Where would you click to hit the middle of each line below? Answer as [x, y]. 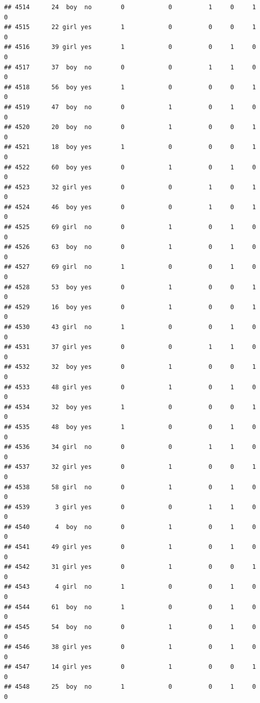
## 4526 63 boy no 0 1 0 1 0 [130, 247]
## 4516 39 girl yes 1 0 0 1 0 [130, 47]
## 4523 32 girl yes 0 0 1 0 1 [130, 187]
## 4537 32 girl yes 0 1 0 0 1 [130, 467]
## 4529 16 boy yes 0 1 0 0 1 [130, 307]
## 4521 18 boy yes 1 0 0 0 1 [130, 147]
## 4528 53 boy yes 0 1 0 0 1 [130, 287]
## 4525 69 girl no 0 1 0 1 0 [130, 227]
